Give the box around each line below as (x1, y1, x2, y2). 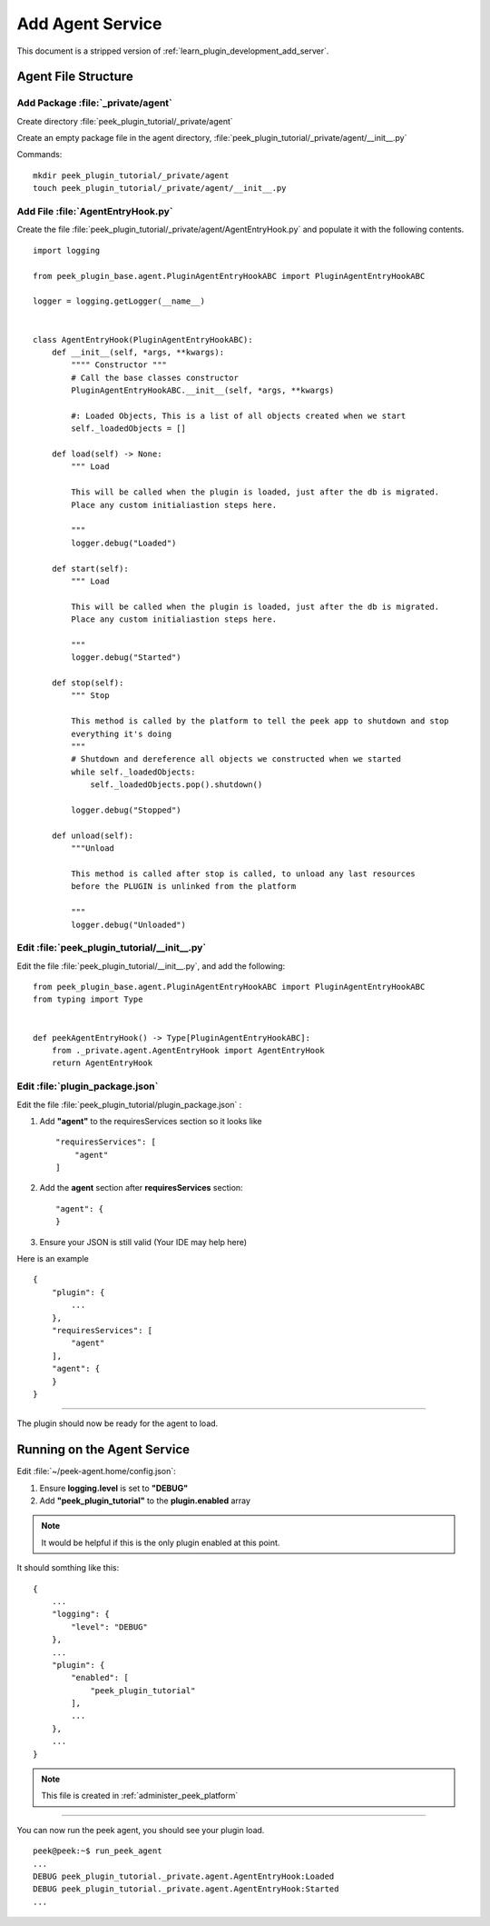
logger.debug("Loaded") (71, 537, 177, 548)
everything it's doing (71, 728, 172, 739)
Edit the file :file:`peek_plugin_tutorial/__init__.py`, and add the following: (16, 960, 286, 972)
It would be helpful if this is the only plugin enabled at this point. (41, 1537, 280, 1548)
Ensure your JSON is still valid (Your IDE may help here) (39, 1236, 248, 1247)
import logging (33, 245, 101, 255)
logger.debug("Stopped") (71, 804, 181, 815)
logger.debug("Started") (71, 653, 181, 663)
